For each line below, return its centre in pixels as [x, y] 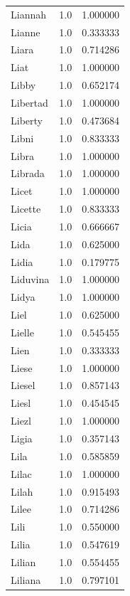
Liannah [28, 14]
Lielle [22, 332]
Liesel [23, 385]
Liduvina [30, 279]
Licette [26, 209]
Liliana [26, 579]
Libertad [29, 102]
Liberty [27, 120]
